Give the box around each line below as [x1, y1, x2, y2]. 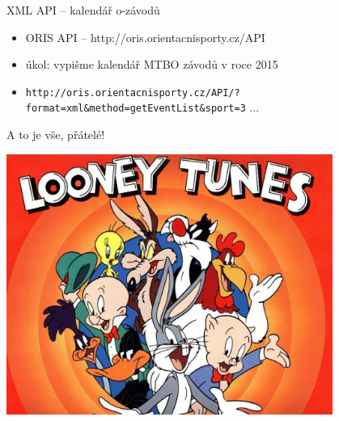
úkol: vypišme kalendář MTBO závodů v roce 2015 [25, 56, 278, 73]
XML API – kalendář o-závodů [6, 2, 160, 18]
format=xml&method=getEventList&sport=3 [25, 103, 246, 115]
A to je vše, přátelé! [6, 126, 105, 143]
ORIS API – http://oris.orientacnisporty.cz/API [25, 28, 265, 45]
